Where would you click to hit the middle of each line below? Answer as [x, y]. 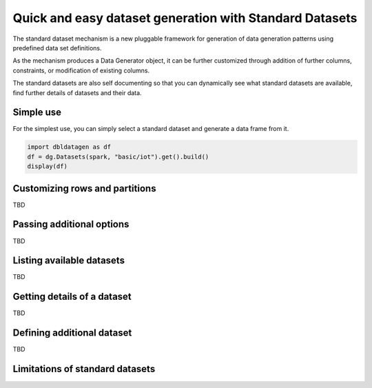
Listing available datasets [69, 261]
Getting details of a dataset [72, 297]
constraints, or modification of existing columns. [81, 70]
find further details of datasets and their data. [77, 92]
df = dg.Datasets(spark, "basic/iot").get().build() [118, 156]
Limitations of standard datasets [84, 369]
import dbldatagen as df [69, 147]
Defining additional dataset [72, 333]
